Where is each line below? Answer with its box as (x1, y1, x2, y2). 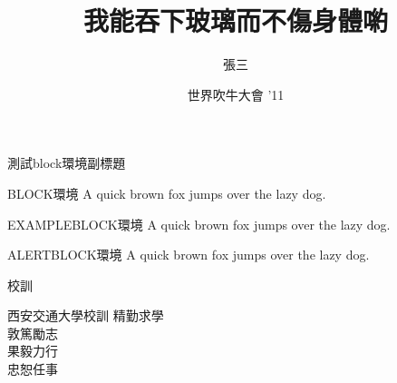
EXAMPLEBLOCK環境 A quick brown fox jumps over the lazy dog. (7, 214, 391, 233)
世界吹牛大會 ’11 (187, 84, 285, 103)
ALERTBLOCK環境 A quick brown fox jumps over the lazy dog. (7, 245, 370, 264)
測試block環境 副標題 (7, 153, 126, 172)
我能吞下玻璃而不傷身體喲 (82, 2, 388, 39)
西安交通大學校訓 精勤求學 (7, 306, 164, 325)
